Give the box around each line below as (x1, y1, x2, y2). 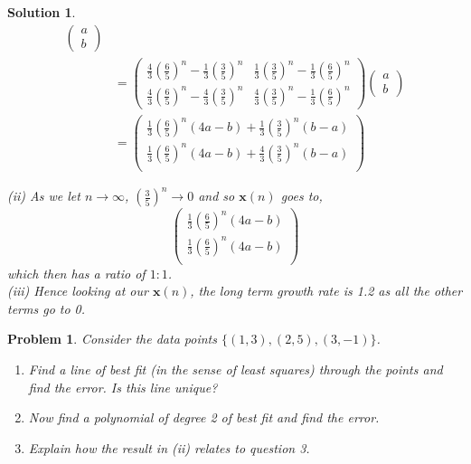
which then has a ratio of (7, 263, 146, 282)
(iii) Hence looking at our (7, 281, 148, 300)
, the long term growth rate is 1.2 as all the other (190, 281, 463, 300)
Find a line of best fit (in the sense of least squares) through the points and (28, 360, 443, 378)
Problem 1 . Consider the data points (7, 329, 217, 348)
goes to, (280, 186, 323, 205)
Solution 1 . (7, 3, 76, 21)
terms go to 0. (7, 298, 86, 317)
